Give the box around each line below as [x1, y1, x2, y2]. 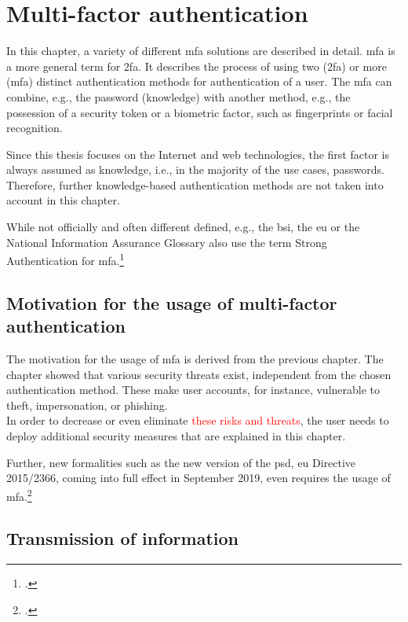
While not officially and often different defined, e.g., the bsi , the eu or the [6, 219, 360, 235]
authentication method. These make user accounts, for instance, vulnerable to [6, 381, 381, 398]
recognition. [6, 120, 63, 136]
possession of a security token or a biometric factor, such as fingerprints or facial [6, 104, 393, 120]
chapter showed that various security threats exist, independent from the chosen [6, 366, 392, 382]
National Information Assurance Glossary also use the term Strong [6, 234, 327, 250]
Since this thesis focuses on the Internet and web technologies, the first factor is [6, 145, 389, 162]
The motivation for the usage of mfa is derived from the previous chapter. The [6, 351, 384, 367]
